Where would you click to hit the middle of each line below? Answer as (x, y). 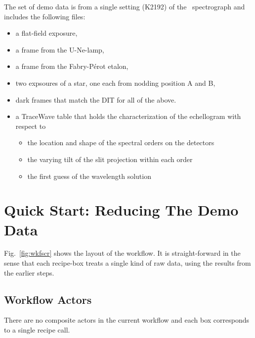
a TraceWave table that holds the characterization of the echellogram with (128, 116)
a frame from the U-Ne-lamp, (60, 49)
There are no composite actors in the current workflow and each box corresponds (127, 320)
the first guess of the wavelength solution (89, 176)
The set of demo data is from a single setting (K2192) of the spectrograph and (125, 6)
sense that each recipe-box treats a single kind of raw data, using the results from (127, 263)
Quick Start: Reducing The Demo (121, 210)
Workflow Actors (48, 299)
